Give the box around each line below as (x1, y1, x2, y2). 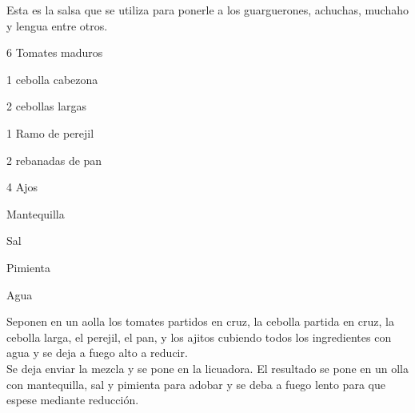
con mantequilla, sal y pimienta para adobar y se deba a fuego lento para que (6, 375, 385, 392)
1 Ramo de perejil (6, 124, 94, 141)
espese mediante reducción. (6, 391, 139, 408)
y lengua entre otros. (6, 17, 108, 34)
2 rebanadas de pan (6, 151, 102, 168)
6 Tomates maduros (6, 44, 103, 61)
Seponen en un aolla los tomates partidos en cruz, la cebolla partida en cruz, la (6, 313, 394, 330)
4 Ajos (6, 178, 38, 195)
